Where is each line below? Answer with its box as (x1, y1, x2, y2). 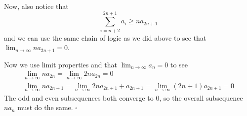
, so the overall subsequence (159, 92, 243, 103)
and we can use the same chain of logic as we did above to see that (4, 32, 206, 43)
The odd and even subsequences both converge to (4, 92, 154, 103)
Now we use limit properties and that (4, 59, 117, 69)
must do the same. (17, 102, 73, 113)
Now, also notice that (4, 1, 69, 11)
